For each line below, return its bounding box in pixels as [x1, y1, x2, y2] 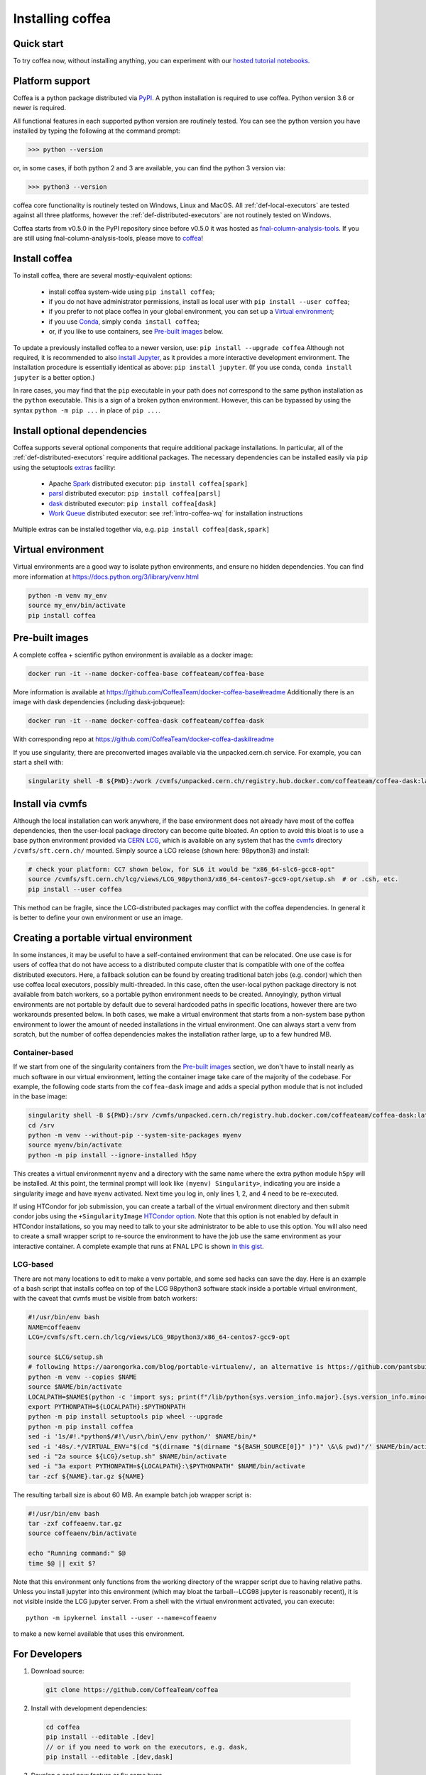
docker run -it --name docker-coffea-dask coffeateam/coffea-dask [28, 717, 264, 725]
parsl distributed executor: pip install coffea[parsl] [48, 489, 222, 498]
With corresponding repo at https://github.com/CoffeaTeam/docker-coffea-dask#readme [13, 735, 275, 743]
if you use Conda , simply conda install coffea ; [48, 317, 200, 326]
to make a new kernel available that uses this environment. [13, 1629, 185, 1638]
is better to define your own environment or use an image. [13, 913, 183, 922]
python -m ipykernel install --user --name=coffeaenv [26, 1614, 217, 1622]
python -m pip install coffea [28, 1422, 133, 1431]
